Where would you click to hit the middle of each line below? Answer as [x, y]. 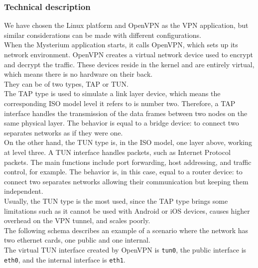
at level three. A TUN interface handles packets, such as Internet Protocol [117, 152]
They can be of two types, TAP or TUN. [66, 83]
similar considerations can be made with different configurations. [103, 35]
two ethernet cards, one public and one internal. [77, 240]
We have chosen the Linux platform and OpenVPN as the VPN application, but [126, 25]
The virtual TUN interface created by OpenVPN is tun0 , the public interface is [125, 249]
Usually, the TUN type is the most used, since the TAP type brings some [116, 201]
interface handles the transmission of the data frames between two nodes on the [126, 113]
